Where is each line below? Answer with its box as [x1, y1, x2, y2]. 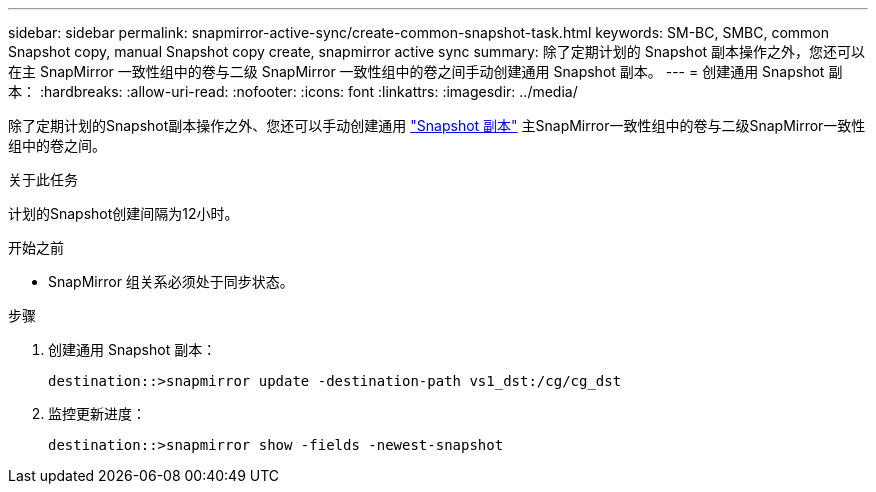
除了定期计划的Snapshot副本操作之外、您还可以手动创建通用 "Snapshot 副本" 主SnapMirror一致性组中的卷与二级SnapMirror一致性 [8, 117, 866, 134]
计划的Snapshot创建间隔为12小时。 [8, 205, 239, 222]
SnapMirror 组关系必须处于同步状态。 [48, 273, 294, 290]
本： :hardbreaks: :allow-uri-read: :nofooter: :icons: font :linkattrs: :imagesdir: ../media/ [8, 83, 578, 100]
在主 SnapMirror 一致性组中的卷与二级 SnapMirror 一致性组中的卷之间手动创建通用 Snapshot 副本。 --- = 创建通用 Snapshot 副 [8, 63, 843, 80]
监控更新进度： [48, 405, 146, 422]
